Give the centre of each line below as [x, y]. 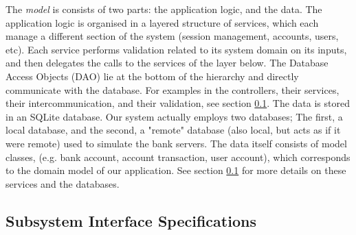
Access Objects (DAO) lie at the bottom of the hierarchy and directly [152, 76]
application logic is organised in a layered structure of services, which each [162, 22]
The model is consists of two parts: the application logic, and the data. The [164, 9]
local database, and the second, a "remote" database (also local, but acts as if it [173, 130]
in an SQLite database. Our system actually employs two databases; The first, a [174, 116]
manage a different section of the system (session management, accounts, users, [172, 36]
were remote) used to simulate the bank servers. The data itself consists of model [176, 143]
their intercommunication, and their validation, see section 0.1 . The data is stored [178, 103]
